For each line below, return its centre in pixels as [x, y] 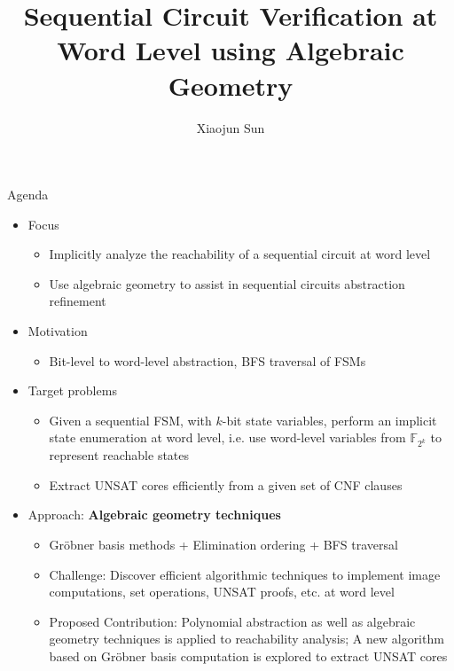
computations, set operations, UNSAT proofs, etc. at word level [222, 592]
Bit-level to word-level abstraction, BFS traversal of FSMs [207, 360]
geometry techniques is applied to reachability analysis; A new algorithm [247, 639]
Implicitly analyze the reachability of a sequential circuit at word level [240, 254]
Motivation [58, 331]
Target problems [72, 390]
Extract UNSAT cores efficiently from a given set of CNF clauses [226, 484]
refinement [78, 301]
